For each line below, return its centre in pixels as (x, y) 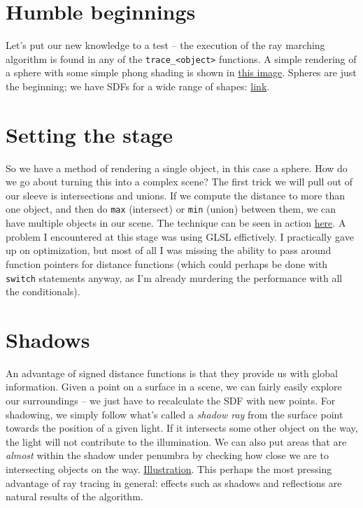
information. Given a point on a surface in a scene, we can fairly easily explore (174, 387)
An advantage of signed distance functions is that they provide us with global (172, 373)
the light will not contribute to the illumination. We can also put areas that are (176, 441)
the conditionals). (43, 291)
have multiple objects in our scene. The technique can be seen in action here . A (176, 223)
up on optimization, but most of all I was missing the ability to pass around (169, 250)
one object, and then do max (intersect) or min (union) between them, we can (171, 209)
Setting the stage (89, 134)
